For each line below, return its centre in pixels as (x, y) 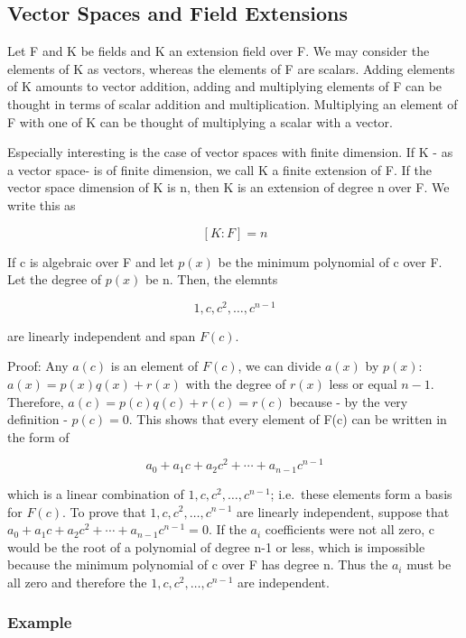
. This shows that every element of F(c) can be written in (288, 419)
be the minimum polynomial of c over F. (330, 261)
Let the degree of (55, 279)
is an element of (154, 366)
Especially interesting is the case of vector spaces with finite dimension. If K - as (230, 152)
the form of (38, 436)
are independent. (284, 582)
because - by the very (349, 401)
